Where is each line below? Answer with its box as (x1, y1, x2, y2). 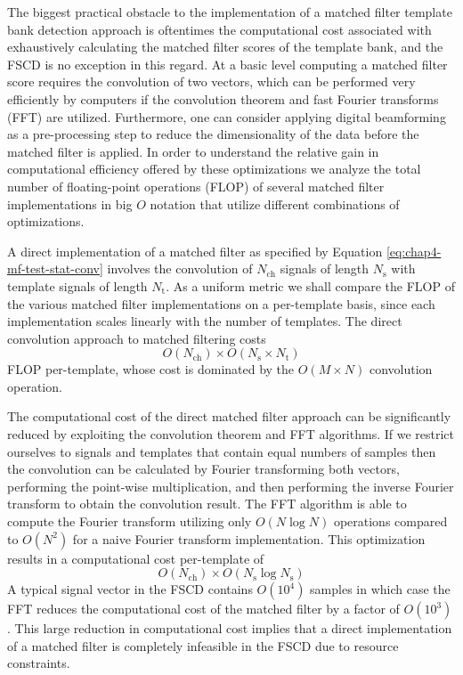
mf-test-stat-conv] (7, 259, 103, 278)
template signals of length (7, 276, 148, 295)
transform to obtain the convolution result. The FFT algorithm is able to (7, 494, 407, 513)
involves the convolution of (107, 259, 253, 278)
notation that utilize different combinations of (150, 194, 400, 213)
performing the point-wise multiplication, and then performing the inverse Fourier (7, 476, 454, 495)
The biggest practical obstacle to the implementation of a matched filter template (7, 3, 452, 20)
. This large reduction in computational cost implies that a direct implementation (7, 619, 452, 638)
